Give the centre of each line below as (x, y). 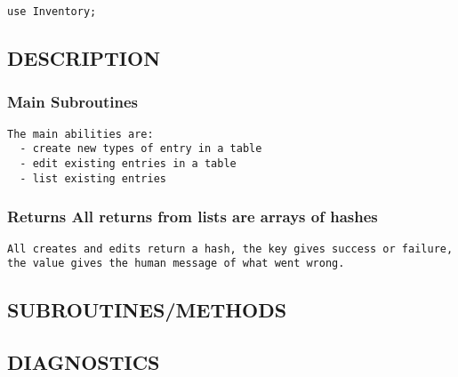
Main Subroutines (72, 102)
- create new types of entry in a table (141, 149)
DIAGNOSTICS (84, 361)
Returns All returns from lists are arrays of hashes (193, 217)
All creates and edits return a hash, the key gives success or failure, (230, 249)
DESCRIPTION (84, 58)
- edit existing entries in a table (128, 163)
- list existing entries (93, 178)
